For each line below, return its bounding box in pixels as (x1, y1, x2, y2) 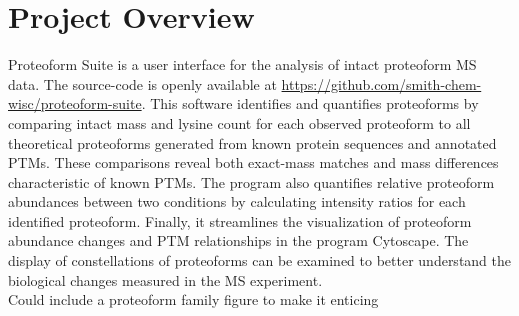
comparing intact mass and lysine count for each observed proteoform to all (8, 112, 471, 133)
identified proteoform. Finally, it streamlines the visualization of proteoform (8, 210, 472, 231)
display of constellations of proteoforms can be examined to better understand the (8, 250, 512, 271)
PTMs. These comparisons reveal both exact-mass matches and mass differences (8, 152, 499, 173)
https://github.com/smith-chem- (281, 73, 482, 94)
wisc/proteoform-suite (8, 93, 142, 114)
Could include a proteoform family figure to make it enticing (8, 289, 379, 310)
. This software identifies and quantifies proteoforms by (141, 93, 479, 114)
